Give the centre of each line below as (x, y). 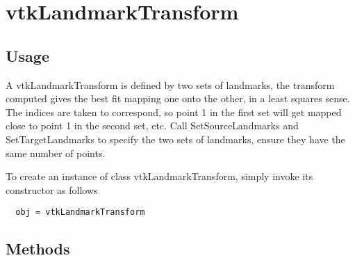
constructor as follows (52, 189)
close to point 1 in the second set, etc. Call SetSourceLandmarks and (152, 125)
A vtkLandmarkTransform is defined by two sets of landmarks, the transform (170, 84)
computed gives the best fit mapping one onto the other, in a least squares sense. (178, 98)
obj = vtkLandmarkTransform (80, 212)
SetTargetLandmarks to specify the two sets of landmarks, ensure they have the (175, 139)
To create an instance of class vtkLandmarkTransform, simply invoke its (159, 176)
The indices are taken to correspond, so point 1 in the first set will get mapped (174, 112)
